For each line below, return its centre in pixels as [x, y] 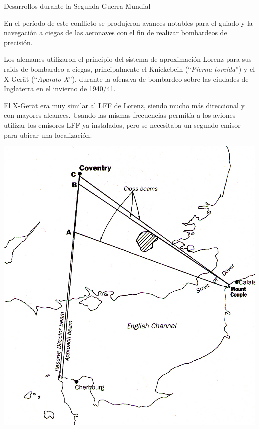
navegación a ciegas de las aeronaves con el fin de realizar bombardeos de [116, 33]
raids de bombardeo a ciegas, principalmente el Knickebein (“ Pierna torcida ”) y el [129, 69]
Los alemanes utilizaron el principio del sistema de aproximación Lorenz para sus [128, 59]
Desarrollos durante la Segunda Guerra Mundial [77, 6]
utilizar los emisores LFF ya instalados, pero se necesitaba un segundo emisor [122, 124]
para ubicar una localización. [48, 134]
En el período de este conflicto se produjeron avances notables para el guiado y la [128, 23]
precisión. [18, 42]
